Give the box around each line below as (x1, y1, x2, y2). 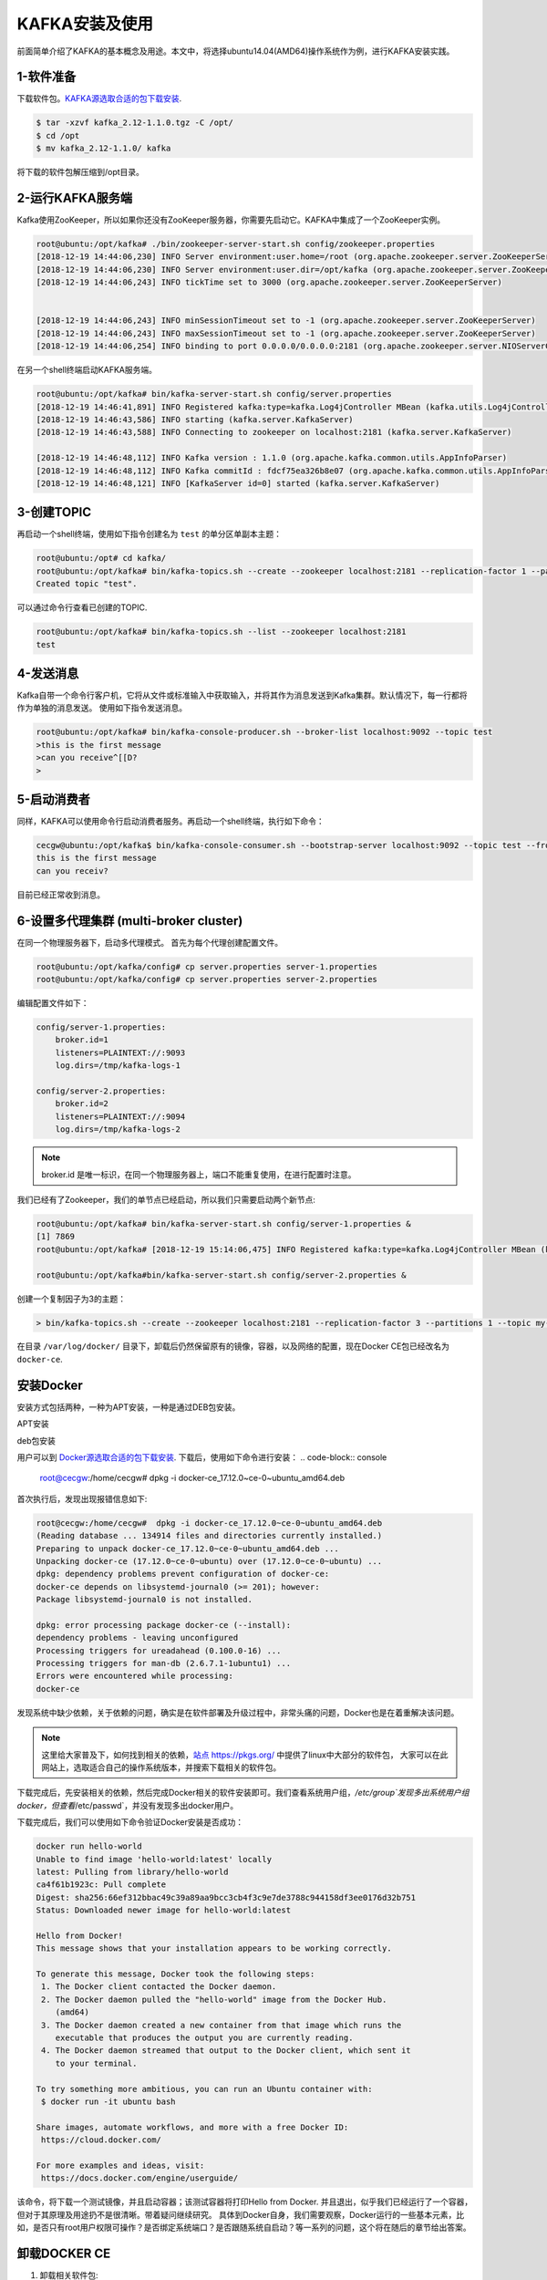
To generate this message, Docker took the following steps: (36, 1969, 315, 1979)
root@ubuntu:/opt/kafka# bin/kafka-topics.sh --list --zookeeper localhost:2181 (36, 627, 407, 637)
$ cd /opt (36, 130, 80, 140)
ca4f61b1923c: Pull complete (36, 1880, 167, 1890)
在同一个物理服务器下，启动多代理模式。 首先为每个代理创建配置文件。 (16, 937, 283, 948)
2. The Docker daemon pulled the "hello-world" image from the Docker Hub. (41, 1994, 387, 2005)
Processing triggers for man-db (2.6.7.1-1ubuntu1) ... (36, 1658, 292, 1669)
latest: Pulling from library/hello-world (36, 1866, 229, 1877)
